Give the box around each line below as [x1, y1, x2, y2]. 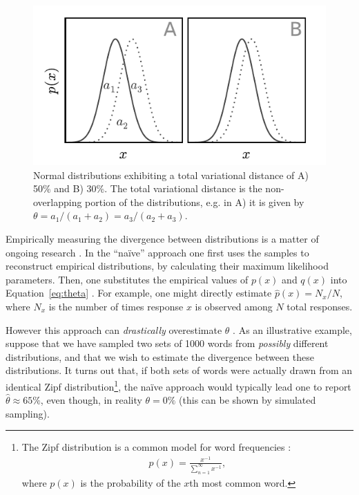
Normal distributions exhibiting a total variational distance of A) [33, 167, 309, 182]
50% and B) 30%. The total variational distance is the [33, 181, 262, 196]
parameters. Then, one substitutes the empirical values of [6, 272, 249, 286]
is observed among [195, 299, 273, 313]
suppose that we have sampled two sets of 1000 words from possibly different [6, 336, 329, 351]
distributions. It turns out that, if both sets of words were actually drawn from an [6, 363, 353, 377]
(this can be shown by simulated [179, 393, 316, 407]
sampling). [6, 406, 50, 420]
